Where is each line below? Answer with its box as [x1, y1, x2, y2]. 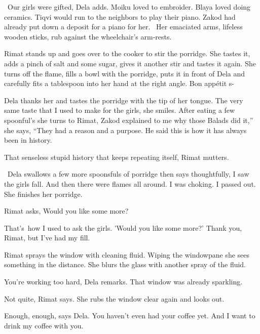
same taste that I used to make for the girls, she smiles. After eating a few [4, 105, 235, 115]
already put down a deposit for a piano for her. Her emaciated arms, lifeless [4, 21, 243, 32]
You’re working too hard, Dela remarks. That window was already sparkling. [4, 276, 243, 287]
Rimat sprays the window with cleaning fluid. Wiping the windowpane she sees [4, 249, 250, 260]
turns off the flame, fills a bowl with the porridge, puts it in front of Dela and [4, 68, 245, 78]
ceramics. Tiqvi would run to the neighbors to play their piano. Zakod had [4, 11, 236, 22]
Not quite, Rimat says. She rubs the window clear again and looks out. [4, 293, 225, 304]
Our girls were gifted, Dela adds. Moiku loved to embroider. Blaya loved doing [7, 2, 251, 12]
